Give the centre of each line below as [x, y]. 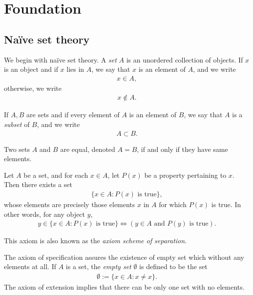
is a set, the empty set [98, 266]
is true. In [226, 204]
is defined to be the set [173, 266]
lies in [75, 69]
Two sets [17, 149]
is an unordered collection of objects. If [185, 59]
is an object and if [31, 69]
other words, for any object [44, 214]
